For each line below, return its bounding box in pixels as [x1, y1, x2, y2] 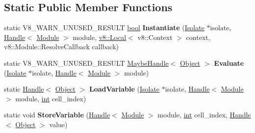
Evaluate [214, 57, 244, 68]
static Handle [4, 84, 44, 94]
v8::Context [137, 32, 173, 42]
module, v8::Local [73, 32, 127, 42]
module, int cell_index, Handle [157, 110, 251, 120]
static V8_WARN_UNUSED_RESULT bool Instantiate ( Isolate [4, 22, 204, 33]
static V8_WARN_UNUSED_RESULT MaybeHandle [4, 57, 169, 68]
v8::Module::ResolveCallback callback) [4, 41, 119, 52]
